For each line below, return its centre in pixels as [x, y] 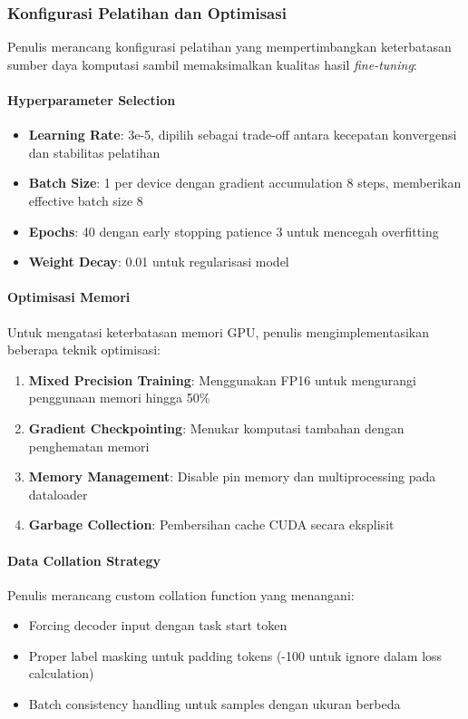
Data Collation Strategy [84, 560]
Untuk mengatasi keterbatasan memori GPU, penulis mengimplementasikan [219, 331]
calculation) [61, 673]
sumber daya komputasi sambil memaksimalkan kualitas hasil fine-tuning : [212, 64]
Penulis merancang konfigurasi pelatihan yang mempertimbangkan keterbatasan [229, 47]
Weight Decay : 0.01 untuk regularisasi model [159, 262]
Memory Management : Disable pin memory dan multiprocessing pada [232, 476]
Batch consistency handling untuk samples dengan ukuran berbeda [214, 704]
